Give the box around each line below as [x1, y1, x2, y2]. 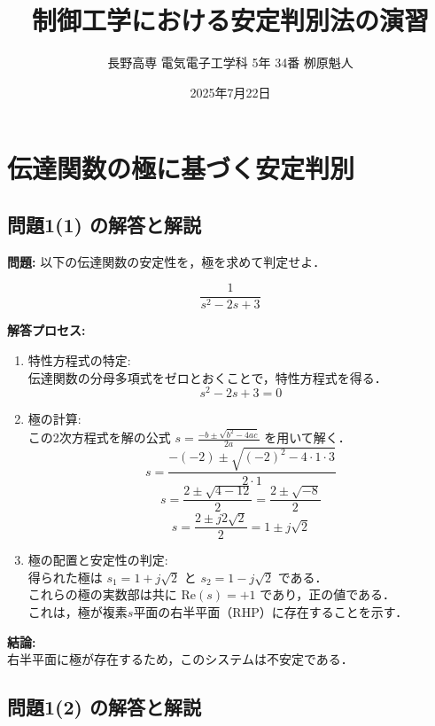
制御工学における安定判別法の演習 [31, 2, 429, 38]
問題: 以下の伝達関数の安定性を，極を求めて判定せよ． [7, 252, 326, 270]
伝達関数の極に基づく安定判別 [7, 150, 355, 186]
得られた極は [27, 567, 103, 586]
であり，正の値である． [260, 585, 396, 604]
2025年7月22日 [190, 82, 271, 101]
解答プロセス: [7, 321, 86, 340]
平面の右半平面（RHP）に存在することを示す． [133, 603, 408, 621]
